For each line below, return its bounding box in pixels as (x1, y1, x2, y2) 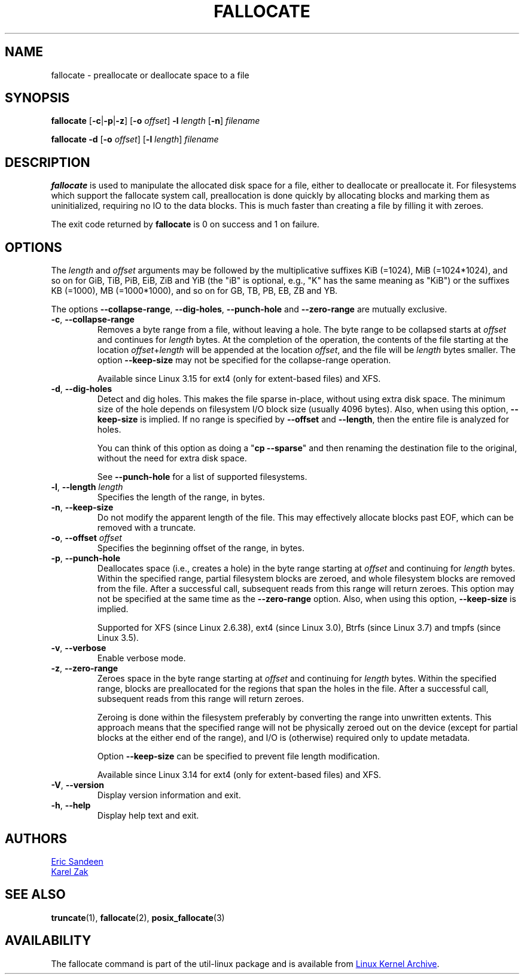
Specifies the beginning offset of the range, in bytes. (97, 543, 304, 554)
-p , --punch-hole (51, 553, 121, 564)
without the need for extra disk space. (97, 453, 247, 464)
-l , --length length (51, 482, 123, 492)
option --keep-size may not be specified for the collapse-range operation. (97, 355, 391, 366)
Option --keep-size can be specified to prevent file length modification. (97, 751, 380, 762)
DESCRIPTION (5, 154, 90, 170)
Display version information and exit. (97, 790, 241, 801)
